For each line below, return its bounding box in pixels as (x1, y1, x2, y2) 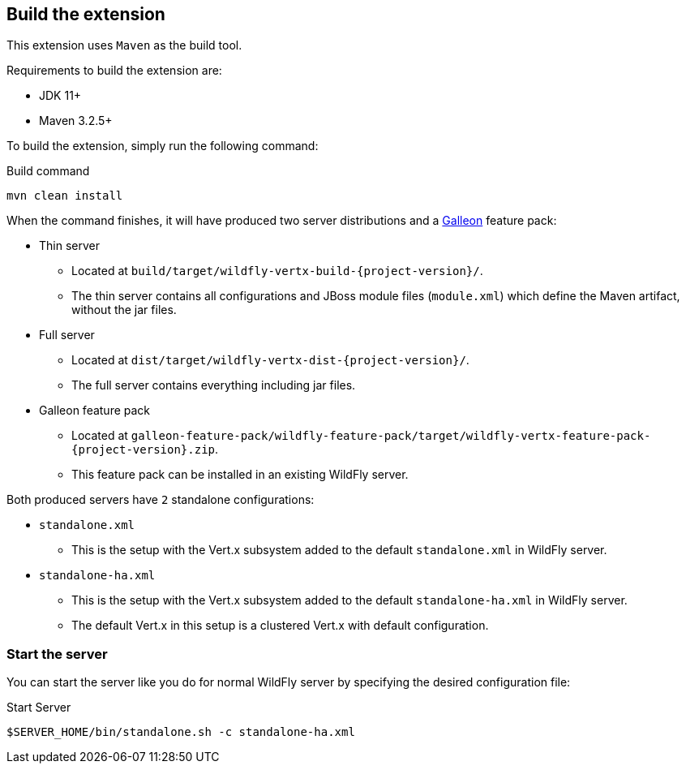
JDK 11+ (39, 88, 82, 103)
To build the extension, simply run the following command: (6, 139, 319, 153)
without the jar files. (71, 303, 177, 317)
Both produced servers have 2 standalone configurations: (6, 493, 315, 507)
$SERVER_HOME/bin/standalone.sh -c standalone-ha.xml (6, 725, 355, 739)
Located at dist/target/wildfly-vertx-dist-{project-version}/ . (71, 353, 469, 368)
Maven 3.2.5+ (39, 114, 113, 128)
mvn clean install (6, 189, 123, 203)
